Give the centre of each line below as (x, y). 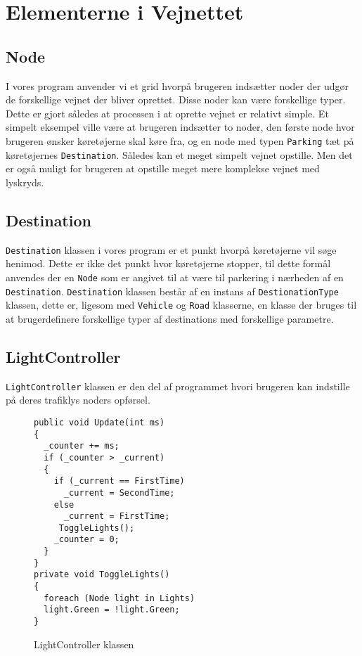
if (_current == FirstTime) (119, 481)
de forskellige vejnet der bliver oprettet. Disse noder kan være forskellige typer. (176, 99)
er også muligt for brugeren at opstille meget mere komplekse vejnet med (163, 168)
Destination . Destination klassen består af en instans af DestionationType (172, 291)
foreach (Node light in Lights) (119, 598)
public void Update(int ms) (99, 422)
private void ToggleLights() (102, 575)
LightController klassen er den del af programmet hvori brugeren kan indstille (178, 386)
